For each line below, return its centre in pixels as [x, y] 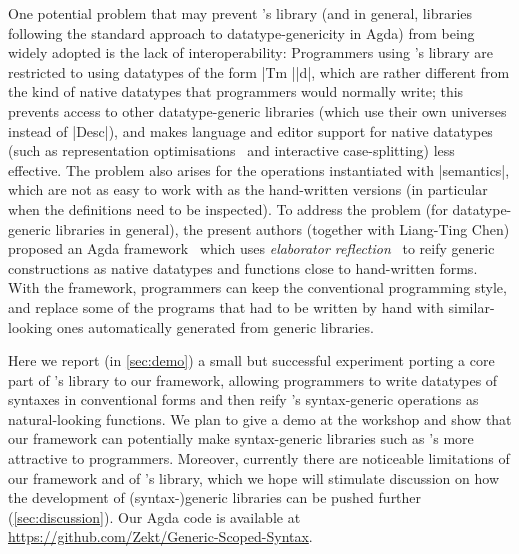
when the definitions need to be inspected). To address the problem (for [228, 208]
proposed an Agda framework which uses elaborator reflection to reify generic [251, 248]
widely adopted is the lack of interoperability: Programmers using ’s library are [251, 52]
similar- [471, 306]
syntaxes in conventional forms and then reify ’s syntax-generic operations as [243, 399]
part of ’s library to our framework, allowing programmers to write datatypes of [253, 379]
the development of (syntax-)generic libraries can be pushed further [215, 497]
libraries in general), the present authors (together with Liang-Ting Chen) [282, 228]
